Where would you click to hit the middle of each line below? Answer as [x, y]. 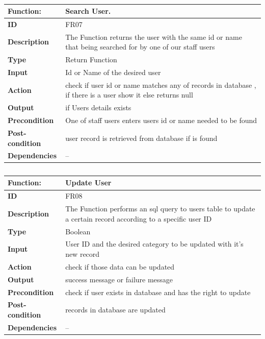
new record [83, 254]
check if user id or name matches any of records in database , [161, 84]
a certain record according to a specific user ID [139, 218]
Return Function [91, 59]
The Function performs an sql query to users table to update [160, 209]
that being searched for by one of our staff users [140, 47]
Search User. [88, 11]
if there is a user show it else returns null [129, 95]
